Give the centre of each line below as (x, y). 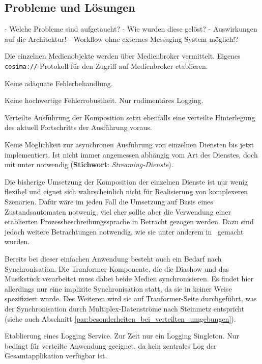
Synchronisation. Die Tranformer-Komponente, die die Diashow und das (117, 268)
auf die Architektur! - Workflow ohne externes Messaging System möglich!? (122, 38)
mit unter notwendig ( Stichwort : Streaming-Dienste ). (89, 164)
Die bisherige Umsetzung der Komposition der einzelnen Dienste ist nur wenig (126, 181)
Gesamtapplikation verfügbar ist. (56, 356)
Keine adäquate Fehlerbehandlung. (59, 83)
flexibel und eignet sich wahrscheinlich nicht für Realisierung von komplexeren (126, 191)
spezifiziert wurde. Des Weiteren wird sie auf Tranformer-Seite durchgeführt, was (131, 298)
